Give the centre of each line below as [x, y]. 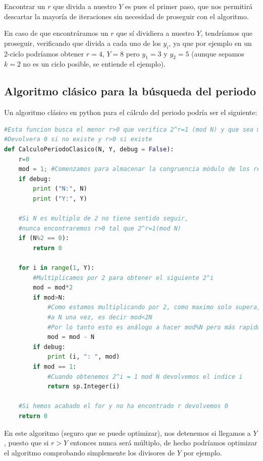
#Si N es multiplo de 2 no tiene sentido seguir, [103, 219]
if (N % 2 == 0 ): [44, 238]
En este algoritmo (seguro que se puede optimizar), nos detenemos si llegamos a [127, 433]
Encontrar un [25, 6]
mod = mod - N [71, 337]
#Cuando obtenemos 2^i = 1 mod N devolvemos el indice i [145, 377]
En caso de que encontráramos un [56, 33]
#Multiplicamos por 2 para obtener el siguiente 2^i [123, 278]
